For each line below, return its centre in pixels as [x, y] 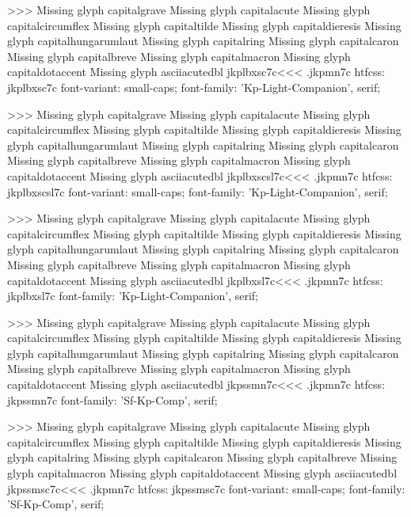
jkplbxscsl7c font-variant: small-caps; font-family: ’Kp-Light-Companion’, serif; [198, 191]
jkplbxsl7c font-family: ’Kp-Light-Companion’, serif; [133, 296]
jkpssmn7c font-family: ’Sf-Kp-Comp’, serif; [112, 399]
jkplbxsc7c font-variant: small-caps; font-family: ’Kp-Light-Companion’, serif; [194, 87]
